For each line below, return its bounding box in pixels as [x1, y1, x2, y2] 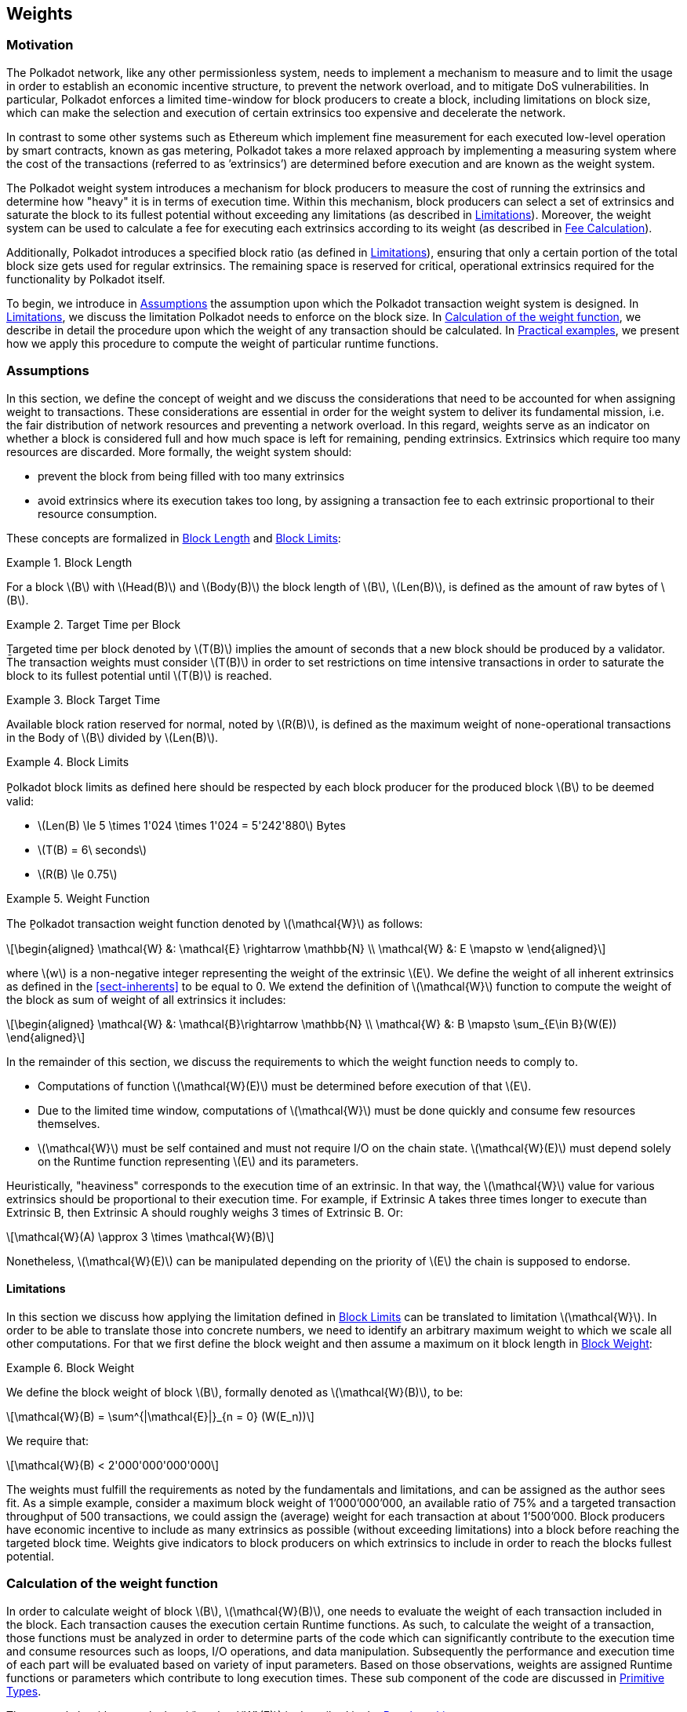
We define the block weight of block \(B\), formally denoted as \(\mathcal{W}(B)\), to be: [6, 1385, 463, 1399]
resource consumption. [38, 506, 158, 520]
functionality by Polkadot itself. [6, 272, 165, 286]
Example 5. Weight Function [6, 891, 151, 905]
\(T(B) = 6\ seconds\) [38, 842, 147, 856]
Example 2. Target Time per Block [6, 617, 181, 631]
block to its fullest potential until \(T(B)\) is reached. [6, 668, 272, 682]
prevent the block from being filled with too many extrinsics [38, 469, 345, 483]
